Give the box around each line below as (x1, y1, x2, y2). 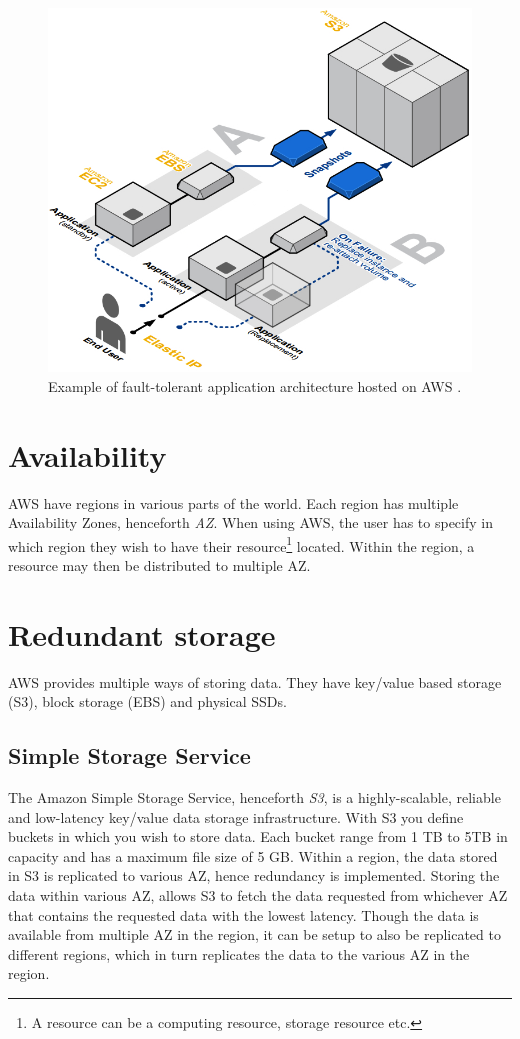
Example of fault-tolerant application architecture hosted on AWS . (48, 375, 462, 396)
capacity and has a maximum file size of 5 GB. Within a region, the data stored (8, 845, 498, 866)
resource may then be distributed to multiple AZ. (8, 554, 311, 575)
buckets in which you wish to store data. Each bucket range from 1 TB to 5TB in (8, 826, 508, 847)
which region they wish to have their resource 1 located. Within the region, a (8, 532, 475, 556)
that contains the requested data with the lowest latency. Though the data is (8, 904, 479, 925)
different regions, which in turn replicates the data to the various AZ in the (8, 943, 470, 964)
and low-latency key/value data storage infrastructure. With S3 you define (8, 806, 464, 827)
